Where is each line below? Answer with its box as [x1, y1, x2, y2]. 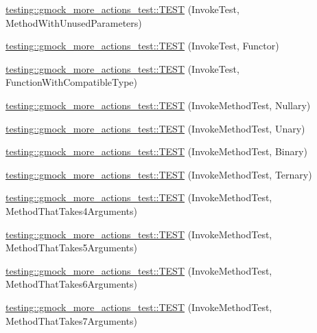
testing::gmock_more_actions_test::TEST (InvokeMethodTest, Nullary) [5, 97, 311, 112]
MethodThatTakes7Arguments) [5, 313, 137, 328]
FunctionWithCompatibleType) [5, 75, 137, 89]
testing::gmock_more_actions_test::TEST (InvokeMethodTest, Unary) [5, 121, 305, 135]
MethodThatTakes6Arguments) [5, 277, 137, 291]
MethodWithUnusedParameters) [5, 15, 142, 30]
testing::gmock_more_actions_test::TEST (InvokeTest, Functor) [5, 38, 279, 53]
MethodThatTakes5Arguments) [5, 240, 137, 255]
